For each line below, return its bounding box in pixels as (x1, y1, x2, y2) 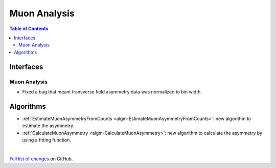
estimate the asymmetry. (22, 123, 75, 129)
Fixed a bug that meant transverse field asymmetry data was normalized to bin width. (22, 88, 202, 94)
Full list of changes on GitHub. (9, 156, 73, 162)
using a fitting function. (22, 137, 71, 143)
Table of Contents (9, 26, 49, 32)
